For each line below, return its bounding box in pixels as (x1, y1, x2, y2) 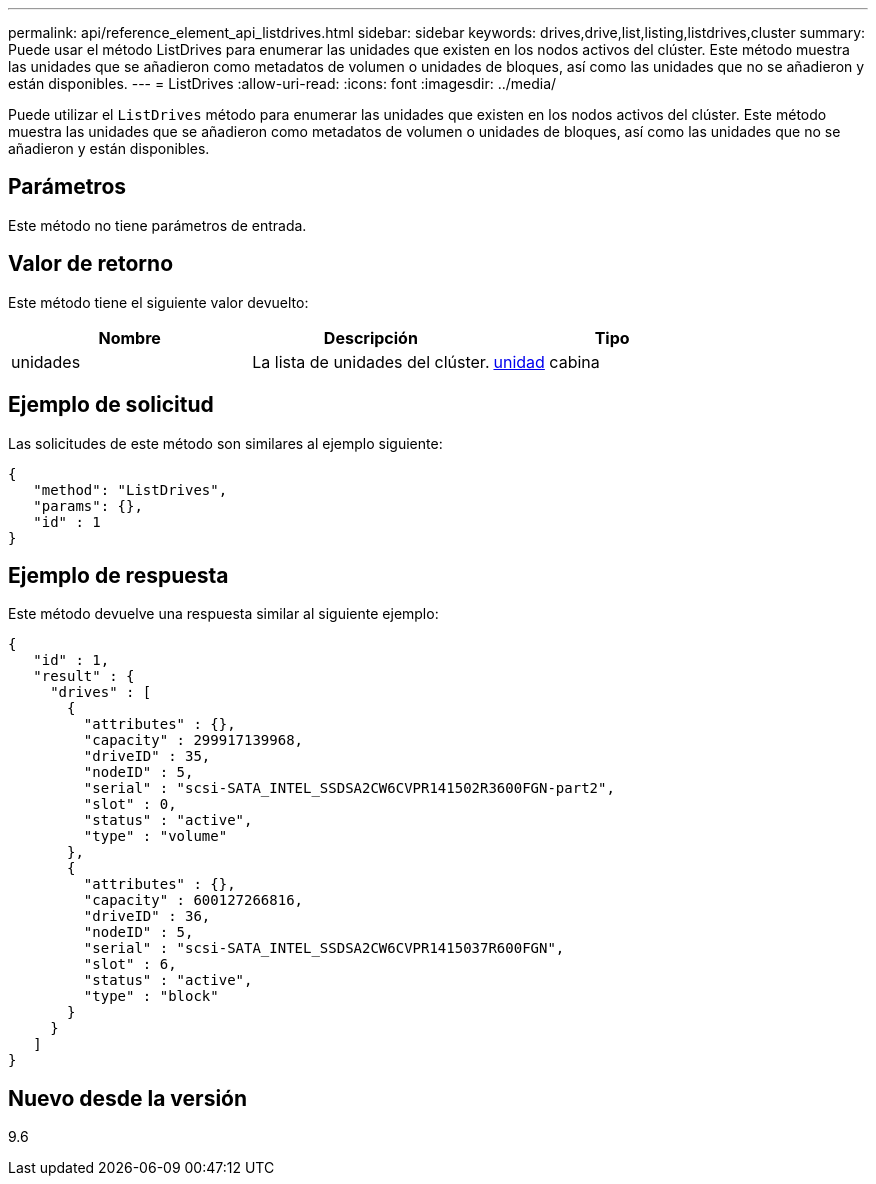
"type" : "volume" (83, 828, 228, 845)
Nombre (98, 327, 161, 348)
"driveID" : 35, (83, 748, 211, 765)
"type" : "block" (83, 988, 219, 1005)
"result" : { (33, 668, 135, 685)
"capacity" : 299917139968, (83, 732, 304, 749)
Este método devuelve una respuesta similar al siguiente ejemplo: (8, 605, 439, 623)
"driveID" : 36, (83, 908, 211, 925)
